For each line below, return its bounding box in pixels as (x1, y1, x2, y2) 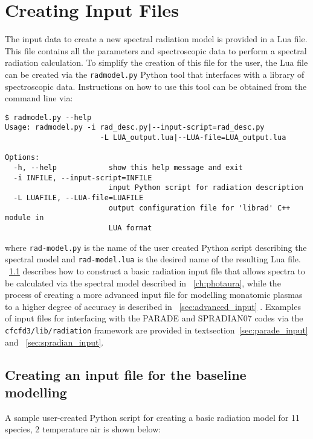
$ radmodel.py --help (5, 113, 92, 122)
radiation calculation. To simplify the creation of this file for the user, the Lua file (5, 56, 308, 69)
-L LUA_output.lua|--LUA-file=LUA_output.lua (100, 133, 286, 142)
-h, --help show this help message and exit (13, 163, 243, 172)
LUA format (108, 223, 152, 232)
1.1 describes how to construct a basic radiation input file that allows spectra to (9, 264, 305, 277)
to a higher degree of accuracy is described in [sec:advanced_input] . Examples (5, 300, 301, 312)
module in (5, 213, 44, 223)
